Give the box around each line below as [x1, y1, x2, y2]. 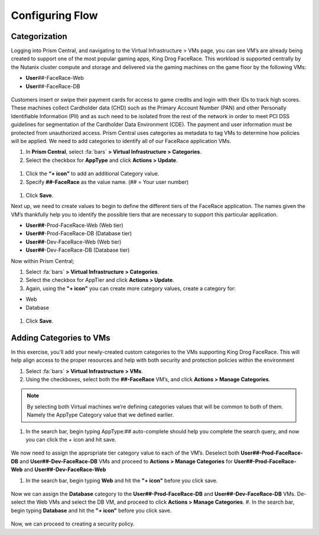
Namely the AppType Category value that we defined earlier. [27, 411, 174, 419]
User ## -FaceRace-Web [25, 74, 84, 82]
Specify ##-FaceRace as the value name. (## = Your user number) [25, 178, 189, 186]
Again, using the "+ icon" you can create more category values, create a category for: [25, 284, 236, 292]
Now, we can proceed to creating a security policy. [11, 520, 135, 527]
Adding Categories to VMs [11, 333, 110, 343]
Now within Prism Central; [11, 257, 74, 264]
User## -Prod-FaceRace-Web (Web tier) [25, 222, 123, 229]
